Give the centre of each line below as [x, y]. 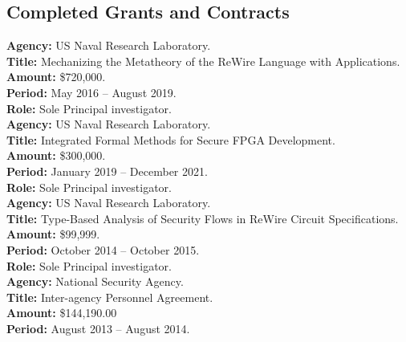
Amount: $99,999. [53, 234]
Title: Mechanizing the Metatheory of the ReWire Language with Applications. [203, 61]
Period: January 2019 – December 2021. [107, 171]
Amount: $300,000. [56, 155]
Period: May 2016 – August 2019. [91, 92]
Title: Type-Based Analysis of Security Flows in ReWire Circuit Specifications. [203, 218]
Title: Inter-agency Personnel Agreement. [110, 297]
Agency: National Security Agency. [95, 281]
